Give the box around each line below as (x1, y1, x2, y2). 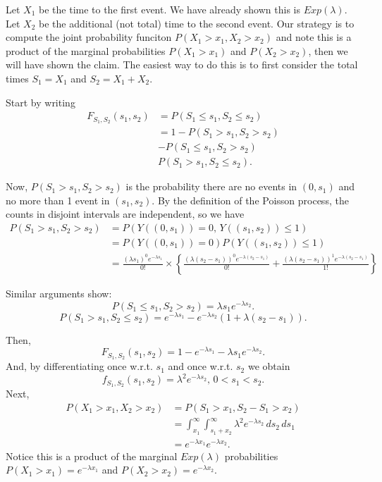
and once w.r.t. (168, 359, 233, 373)
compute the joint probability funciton (6, 30, 172, 44)
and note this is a (276, 30, 352, 44)
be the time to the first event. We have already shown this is (39, 2, 300, 16)
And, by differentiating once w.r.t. (6, 359, 153, 373)
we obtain (247, 359, 290, 373)
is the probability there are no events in (125, 179, 297, 194)
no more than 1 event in (6, 192, 110, 207)
